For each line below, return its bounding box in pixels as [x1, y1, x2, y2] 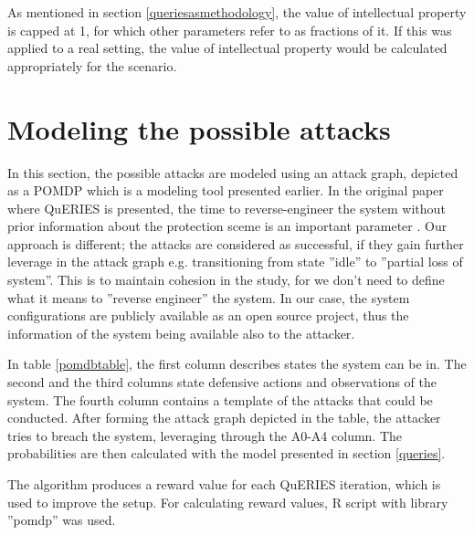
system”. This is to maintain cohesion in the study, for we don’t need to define [7, 270, 445, 289]
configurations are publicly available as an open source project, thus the [7, 306, 409, 325]
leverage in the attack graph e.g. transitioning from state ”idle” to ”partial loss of [7, 252, 463, 271]
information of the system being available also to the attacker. [7, 323, 355, 342]
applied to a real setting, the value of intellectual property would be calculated [7, 38, 448, 58]
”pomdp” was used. [7, 510, 116, 530]
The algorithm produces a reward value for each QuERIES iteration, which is [7, 475, 441, 493]
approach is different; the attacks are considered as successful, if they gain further [7, 234, 464, 253]
